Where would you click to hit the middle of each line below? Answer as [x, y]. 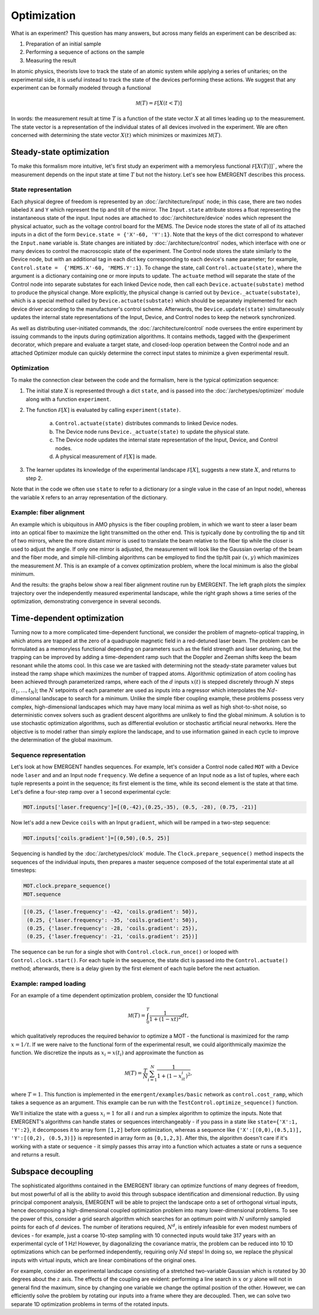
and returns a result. [35, 1155]
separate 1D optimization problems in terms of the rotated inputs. [90, 1304]
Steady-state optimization [60, 152]
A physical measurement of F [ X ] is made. [106, 456]
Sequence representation [48, 755]
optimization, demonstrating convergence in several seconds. [86, 601]
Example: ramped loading [48, 983]
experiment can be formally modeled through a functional [81, 87]
